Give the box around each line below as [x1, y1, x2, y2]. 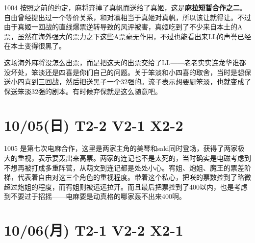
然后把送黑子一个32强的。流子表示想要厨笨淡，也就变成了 [65, 76, 251, 87]
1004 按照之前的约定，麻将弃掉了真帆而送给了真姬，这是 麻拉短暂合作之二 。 [4, 2, 247, 12]
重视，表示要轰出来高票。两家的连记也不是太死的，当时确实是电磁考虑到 [17, 153, 251, 163]
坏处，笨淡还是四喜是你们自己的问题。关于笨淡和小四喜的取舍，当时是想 [10, 67, 244, 77]
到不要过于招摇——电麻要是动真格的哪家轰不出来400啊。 [4, 191, 186, 201]
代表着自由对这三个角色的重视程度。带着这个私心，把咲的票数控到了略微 [17, 172, 251, 182]
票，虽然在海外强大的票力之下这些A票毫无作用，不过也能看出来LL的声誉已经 [4, 31, 251, 41]
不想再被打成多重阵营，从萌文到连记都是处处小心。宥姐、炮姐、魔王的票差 [4, 162, 244, 172]
